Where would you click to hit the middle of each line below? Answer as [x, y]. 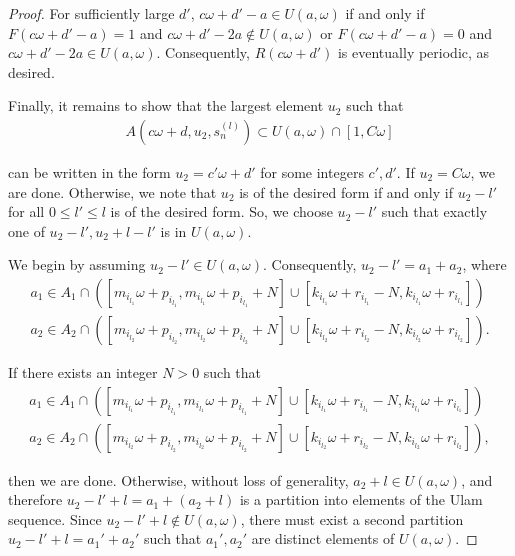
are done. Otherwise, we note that [112, 191]
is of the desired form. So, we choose [221, 211]
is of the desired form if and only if [346, 191]
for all [26, 211]
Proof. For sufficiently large [91, 13]
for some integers [312, 172]
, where [484, 264]
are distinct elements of [323, 538]
